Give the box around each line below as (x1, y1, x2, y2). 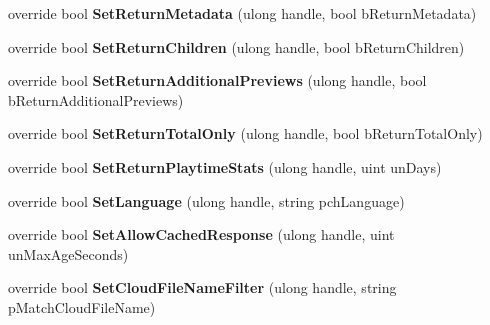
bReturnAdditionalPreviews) (8, 89, 184, 110)
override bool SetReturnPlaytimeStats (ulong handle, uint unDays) (8, 156, 442, 177)
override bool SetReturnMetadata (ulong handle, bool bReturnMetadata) (8, 3, 477, 23)
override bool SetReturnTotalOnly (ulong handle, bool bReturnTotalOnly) (8, 123, 483, 144)
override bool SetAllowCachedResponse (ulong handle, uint (8, 224, 395, 245)
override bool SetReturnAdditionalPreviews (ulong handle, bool (8, 70, 427, 91)
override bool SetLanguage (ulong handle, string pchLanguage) (8, 190, 405, 211)
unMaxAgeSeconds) (8, 243, 129, 264)
